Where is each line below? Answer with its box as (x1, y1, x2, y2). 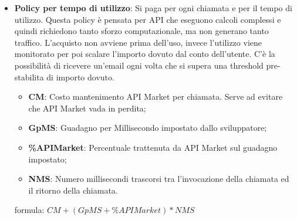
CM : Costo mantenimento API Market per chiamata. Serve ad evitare (28, 90, 283, 103)
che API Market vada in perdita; (28, 101, 146, 114)
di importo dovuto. (46, 70, 114, 83)
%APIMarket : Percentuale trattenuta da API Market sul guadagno (28, 141, 278, 153)
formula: (14, 204, 45, 216)
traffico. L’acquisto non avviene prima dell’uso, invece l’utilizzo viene (14, 36, 262, 48)
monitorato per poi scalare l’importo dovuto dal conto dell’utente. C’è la (14, 48, 275, 60)
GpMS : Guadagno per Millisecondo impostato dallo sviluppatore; (28, 121, 267, 134)
